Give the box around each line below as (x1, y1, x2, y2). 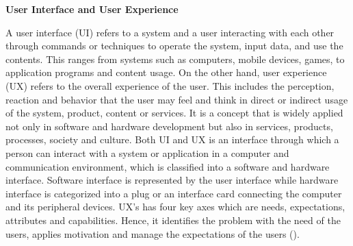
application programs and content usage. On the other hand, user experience (5, 65, 327, 79)
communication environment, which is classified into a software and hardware (5, 159, 330, 173)
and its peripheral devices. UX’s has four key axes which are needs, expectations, (5, 199, 345, 214)
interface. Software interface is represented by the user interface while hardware (5, 173, 339, 187)
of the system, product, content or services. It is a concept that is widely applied (5, 106, 343, 120)
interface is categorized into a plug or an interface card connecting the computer (5, 186, 342, 200)
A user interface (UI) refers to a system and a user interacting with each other (5, 25, 335, 39)
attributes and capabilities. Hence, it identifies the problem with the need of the (5, 212, 341, 227)
